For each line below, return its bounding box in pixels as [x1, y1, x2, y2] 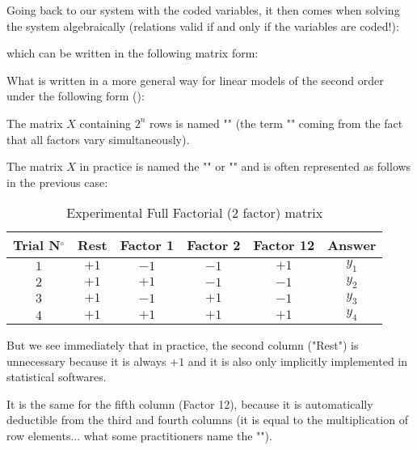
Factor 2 [187, 236, 241, 255]
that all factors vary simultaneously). [6, 130, 190, 147]
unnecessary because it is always [6, 352, 166, 369]
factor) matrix [242, 203, 323, 223]
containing [79, 114, 131, 131]
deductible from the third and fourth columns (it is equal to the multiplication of [6, 411, 408, 428]
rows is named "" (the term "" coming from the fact [149, 114, 403, 131]
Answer [327, 236, 377, 255]
